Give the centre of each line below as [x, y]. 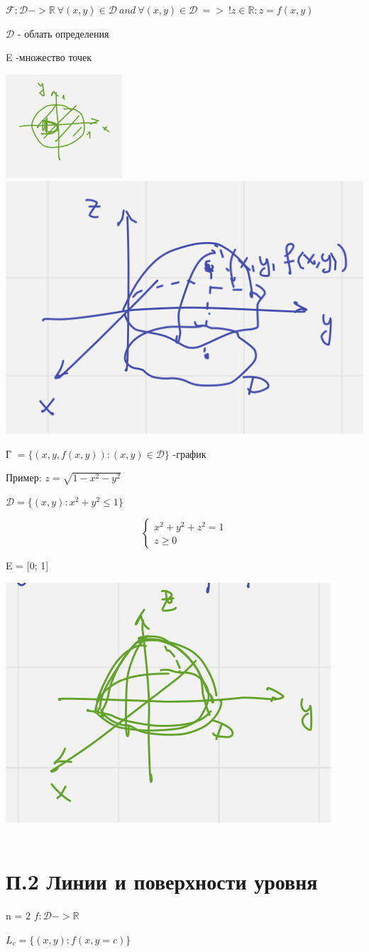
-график [189, 453]
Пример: [24, 477]
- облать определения [63, 33]
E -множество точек [49, 57]
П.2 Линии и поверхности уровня [162, 881]
